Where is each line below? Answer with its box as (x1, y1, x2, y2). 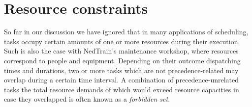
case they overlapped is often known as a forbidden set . (4, 94, 170, 104)
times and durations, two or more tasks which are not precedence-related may (4, 65, 239, 75)
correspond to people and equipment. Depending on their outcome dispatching (4, 55, 241, 65)
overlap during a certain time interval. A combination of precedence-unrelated (4, 75, 239, 85)
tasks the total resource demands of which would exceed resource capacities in (4, 84, 239, 94)
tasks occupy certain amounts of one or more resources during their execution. (4, 36, 240, 46)
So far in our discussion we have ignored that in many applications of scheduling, (4, 27, 249, 37)
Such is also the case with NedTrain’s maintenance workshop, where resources (4, 46, 239, 56)
